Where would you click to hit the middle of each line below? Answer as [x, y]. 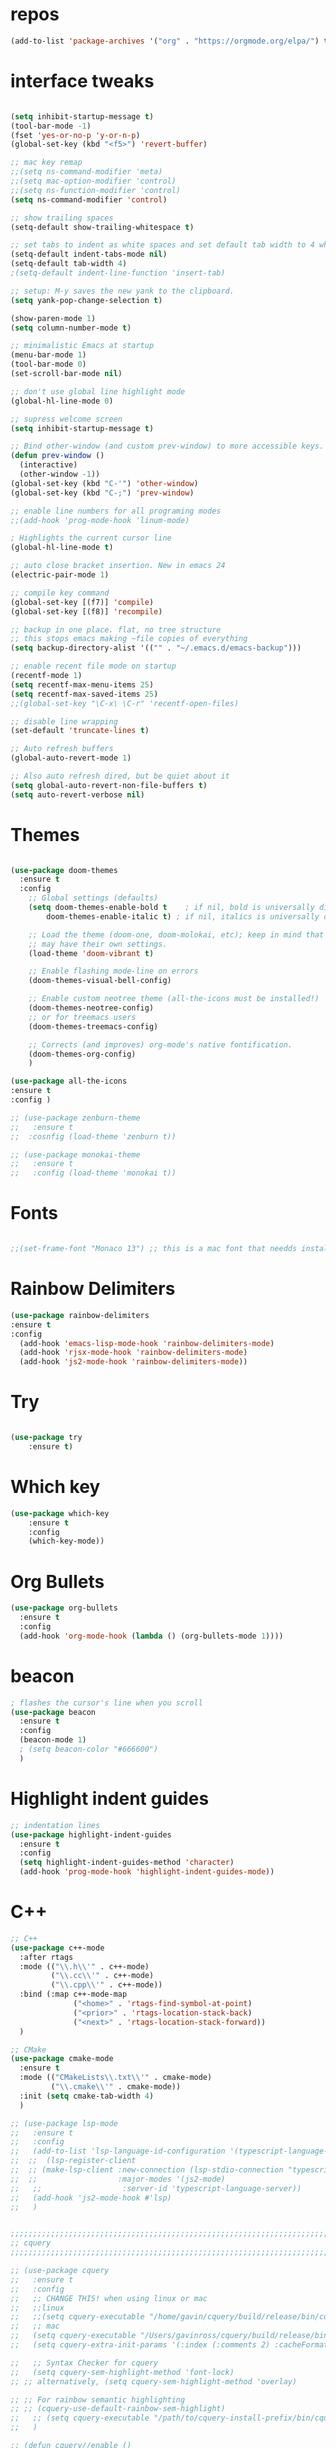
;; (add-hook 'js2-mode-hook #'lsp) [91, 2198]
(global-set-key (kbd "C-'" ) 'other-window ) [104, 483]
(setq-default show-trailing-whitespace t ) [102, 227]
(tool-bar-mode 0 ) [48, 364]
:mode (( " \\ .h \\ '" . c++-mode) [84, 1966]
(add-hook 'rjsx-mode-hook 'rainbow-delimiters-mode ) [133, 1353]
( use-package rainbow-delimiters [80, 1315]
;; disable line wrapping [64, 721]
